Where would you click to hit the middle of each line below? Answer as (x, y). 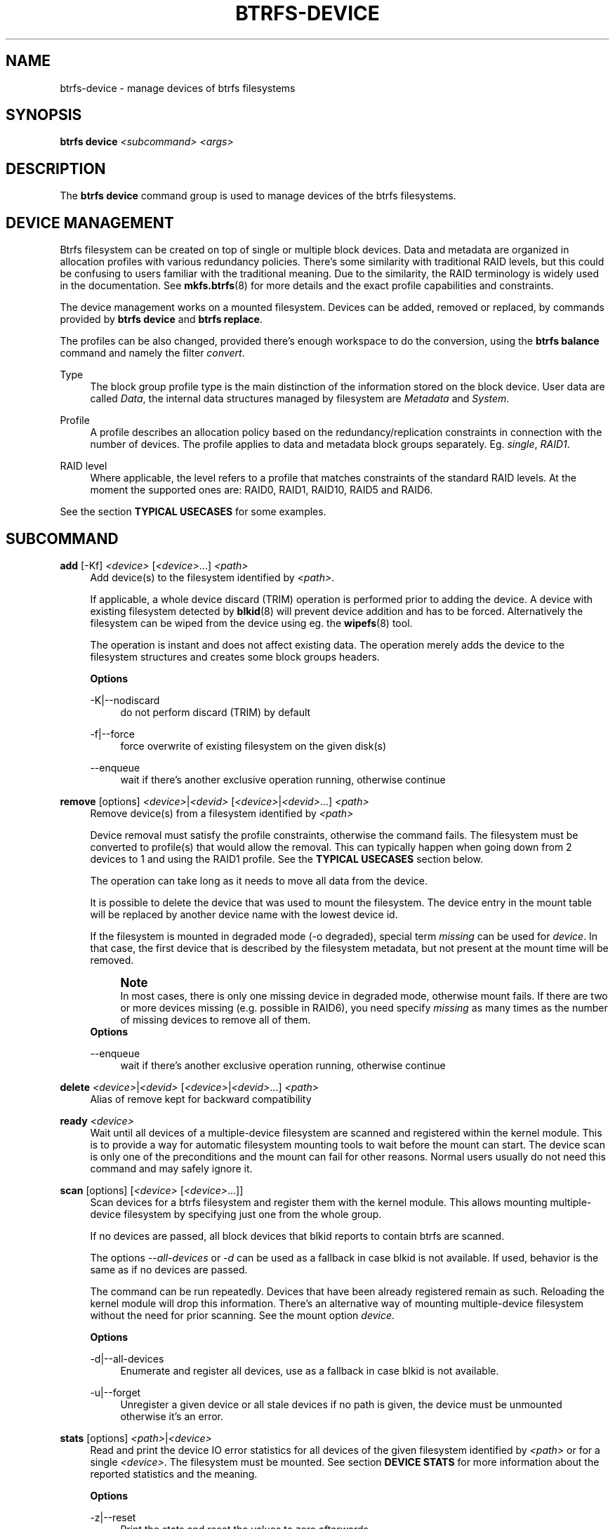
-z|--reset (113, 1517)
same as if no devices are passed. (169, 1269)
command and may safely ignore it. (171, 1168)
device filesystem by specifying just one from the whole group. (236, 1214)
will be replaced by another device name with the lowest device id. (244, 914)
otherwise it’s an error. (172, 1416)
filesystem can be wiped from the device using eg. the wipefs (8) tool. (251, 623)
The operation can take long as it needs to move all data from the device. (259, 880)
